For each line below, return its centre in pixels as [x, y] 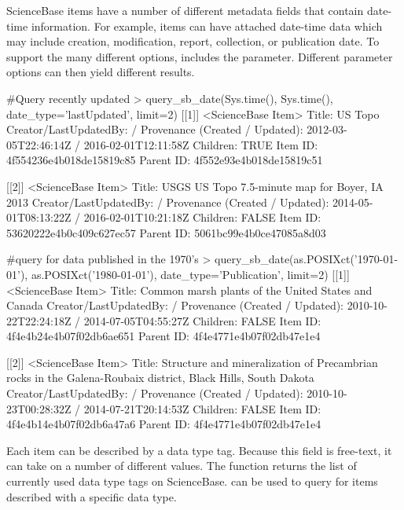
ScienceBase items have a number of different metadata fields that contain [185, 10]
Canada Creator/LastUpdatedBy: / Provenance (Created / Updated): [175, 305]
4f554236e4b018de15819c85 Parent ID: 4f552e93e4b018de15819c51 [165, 160]
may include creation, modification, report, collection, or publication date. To [193, 41]
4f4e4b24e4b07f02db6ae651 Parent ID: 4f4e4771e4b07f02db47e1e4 [163, 336]
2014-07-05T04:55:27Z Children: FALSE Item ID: [202, 320]
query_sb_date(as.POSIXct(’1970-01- [307, 259]
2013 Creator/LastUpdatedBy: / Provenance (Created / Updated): [168, 202]
